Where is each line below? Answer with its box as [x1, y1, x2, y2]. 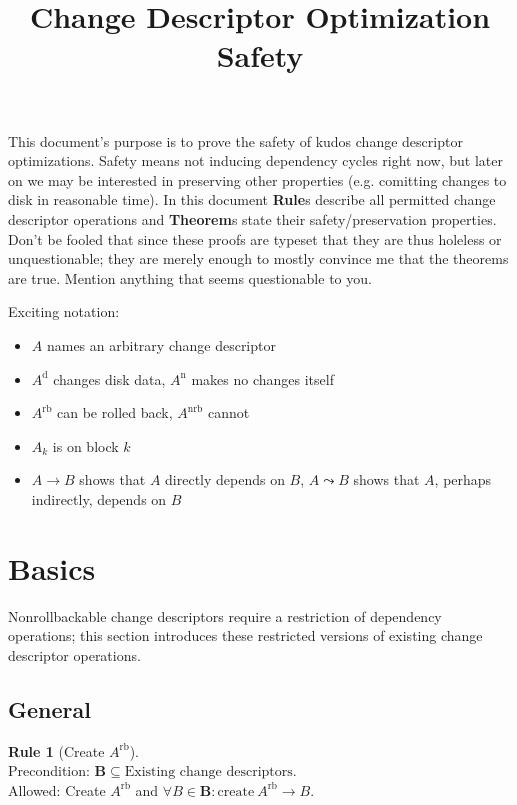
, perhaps [434, 469, 492, 490]
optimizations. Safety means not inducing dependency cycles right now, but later [8, 150, 503, 171]
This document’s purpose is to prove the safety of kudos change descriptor [8, 130, 463, 151]
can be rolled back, [57, 402, 173, 423]
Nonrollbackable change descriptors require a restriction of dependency [8, 605, 442, 626]
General [8, 693, 91, 724]
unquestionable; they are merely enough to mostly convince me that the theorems [8, 248, 509, 269]
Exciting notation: [8, 301, 120, 322]
